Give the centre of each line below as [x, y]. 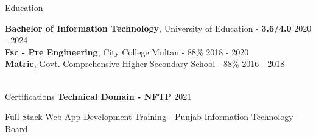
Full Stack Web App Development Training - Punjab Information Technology [149, 117]
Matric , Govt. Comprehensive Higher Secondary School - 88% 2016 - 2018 [145, 64]
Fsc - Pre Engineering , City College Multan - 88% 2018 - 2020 [127, 51]
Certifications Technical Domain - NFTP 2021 [98, 96]
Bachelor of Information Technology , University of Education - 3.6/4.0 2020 [158, 28]
